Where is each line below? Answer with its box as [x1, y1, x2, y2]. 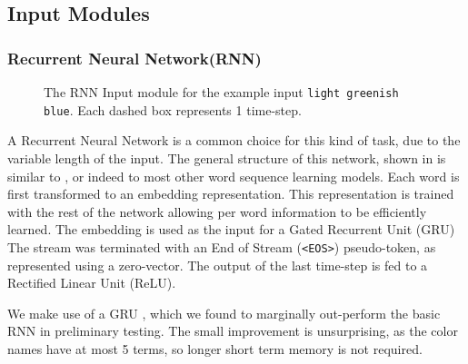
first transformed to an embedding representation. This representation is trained [7, 184, 454, 203]
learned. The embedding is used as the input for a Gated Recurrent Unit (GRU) [7, 220, 455, 239]
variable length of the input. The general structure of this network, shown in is [7, 148, 446, 167]
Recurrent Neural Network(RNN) [7, 46, 262, 69]
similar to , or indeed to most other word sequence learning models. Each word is [7, 166, 460, 185]
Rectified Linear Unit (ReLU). [7, 273, 176, 292]
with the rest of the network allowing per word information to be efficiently [7, 202, 427, 221]
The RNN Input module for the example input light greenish [44, 83, 399, 101]
